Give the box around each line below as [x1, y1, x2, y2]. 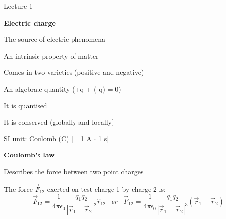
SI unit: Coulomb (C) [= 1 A [4, 133, 92, 143]
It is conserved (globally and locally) [4, 117, 114, 127]
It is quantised [4, 100, 47, 110]
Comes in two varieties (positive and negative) [4, 67, 144, 77]
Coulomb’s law [4, 150, 55, 160]
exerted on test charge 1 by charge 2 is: [47, 184, 166, 194]
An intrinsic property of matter [4, 50, 99, 61]
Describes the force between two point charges [4, 166, 144, 176]
